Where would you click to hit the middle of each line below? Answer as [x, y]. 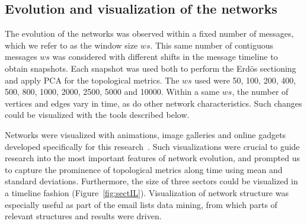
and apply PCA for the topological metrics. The [92, 80]
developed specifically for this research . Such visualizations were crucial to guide [152, 146]
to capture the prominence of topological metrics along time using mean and [144, 169]
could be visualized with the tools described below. [97, 115]
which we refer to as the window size [71, 45]
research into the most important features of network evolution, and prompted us [152, 158]
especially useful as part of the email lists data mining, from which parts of [141, 204]
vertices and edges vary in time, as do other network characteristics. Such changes [153, 103]
